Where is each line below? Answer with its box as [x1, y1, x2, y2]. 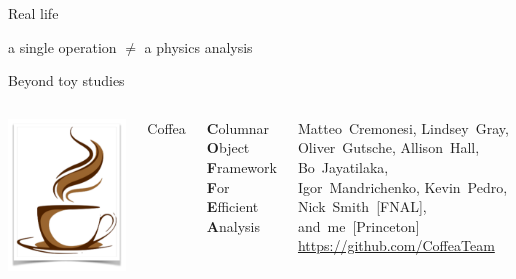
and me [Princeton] [297, 215, 420, 236]
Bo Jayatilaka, [297, 156, 389, 177]
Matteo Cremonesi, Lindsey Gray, [297, 117, 509, 138]
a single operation [8, 36, 117, 57]
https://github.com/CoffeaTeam [297, 235, 495, 256]
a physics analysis [144, 36, 253, 57]
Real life [8, 3, 59, 23]
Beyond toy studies [8, 70, 125, 91]
